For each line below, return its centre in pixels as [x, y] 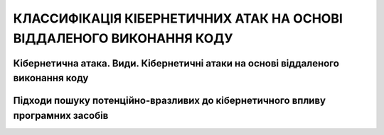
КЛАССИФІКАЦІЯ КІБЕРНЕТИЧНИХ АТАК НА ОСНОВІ [178, 18]
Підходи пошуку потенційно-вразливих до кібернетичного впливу [170, 101]
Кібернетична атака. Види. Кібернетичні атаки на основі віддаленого [176, 63]
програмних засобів [61, 116]
